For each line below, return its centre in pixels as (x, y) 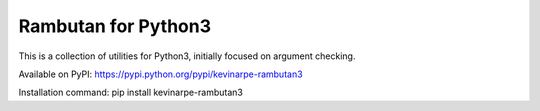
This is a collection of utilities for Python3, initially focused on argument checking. (187, 56)
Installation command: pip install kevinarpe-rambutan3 (131, 92)
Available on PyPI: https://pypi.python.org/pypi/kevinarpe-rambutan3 (161, 74)
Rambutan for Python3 (115, 26)
